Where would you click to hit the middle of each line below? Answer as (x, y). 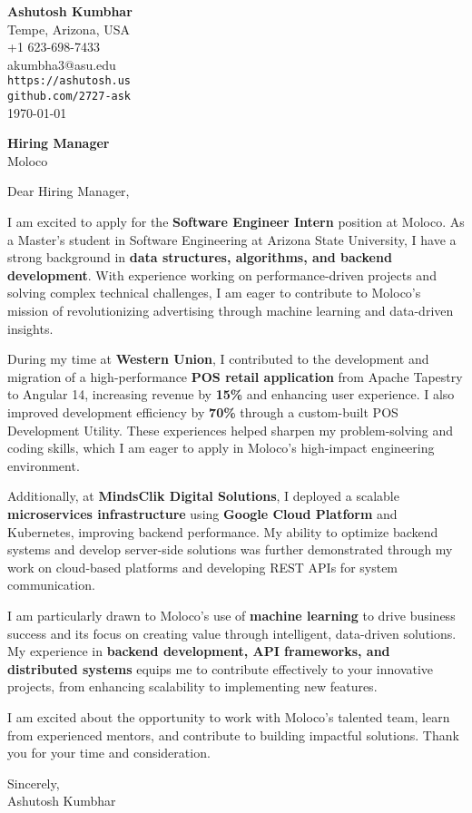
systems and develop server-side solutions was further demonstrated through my (230, 549)
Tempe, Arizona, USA (69, 29)
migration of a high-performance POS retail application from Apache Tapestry (235, 376)
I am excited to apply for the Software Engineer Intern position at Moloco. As (236, 222)
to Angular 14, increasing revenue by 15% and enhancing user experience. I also (231, 394)
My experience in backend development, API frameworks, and (199, 651)
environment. (44, 465)
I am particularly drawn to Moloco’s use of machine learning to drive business (231, 615)
